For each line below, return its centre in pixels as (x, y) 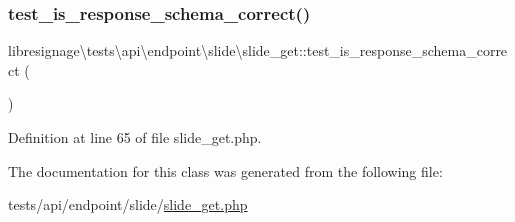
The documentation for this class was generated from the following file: (225, 170)
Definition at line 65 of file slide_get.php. (135, 137)
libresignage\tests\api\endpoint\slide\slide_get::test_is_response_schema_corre (258, 50)
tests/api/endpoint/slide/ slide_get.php (128, 204)
